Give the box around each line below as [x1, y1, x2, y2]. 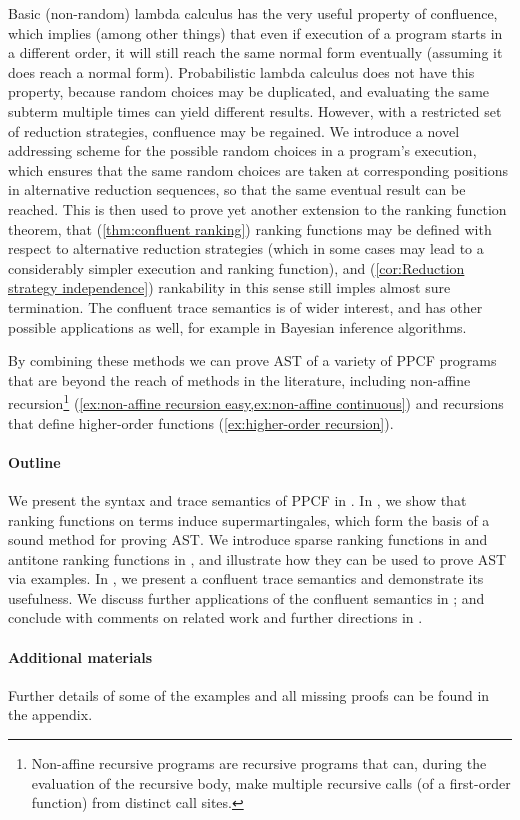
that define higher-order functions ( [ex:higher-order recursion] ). [8, 412, 394, 433]
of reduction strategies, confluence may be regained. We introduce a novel [8, 120, 460, 141]
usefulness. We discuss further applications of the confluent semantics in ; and [8, 587, 485, 608]
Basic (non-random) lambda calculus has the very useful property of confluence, [8, 3, 498, 23]
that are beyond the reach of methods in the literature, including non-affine [8, 369, 471, 390]
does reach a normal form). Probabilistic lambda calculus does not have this [8, 61, 475, 82]
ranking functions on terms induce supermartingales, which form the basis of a [8, 509, 490, 530]
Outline [8, 451, 61, 472]
